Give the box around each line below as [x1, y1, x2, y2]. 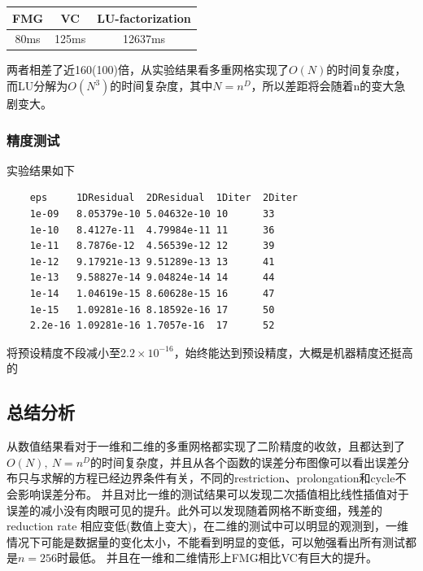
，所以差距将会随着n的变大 [251, 77, 395, 94]
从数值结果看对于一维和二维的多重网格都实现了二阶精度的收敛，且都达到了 [7, 438, 405, 455]
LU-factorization [97, 9, 191, 26]
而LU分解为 [7, 77, 68, 94]
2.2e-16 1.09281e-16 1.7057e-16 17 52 [29, 320, 275, 332]
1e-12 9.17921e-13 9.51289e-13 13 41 [29, 255, 275, 268]
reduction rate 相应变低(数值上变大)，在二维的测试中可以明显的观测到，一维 [7, 517, 408, 534]
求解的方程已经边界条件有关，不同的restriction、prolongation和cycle [40, 469, 395, 486]
